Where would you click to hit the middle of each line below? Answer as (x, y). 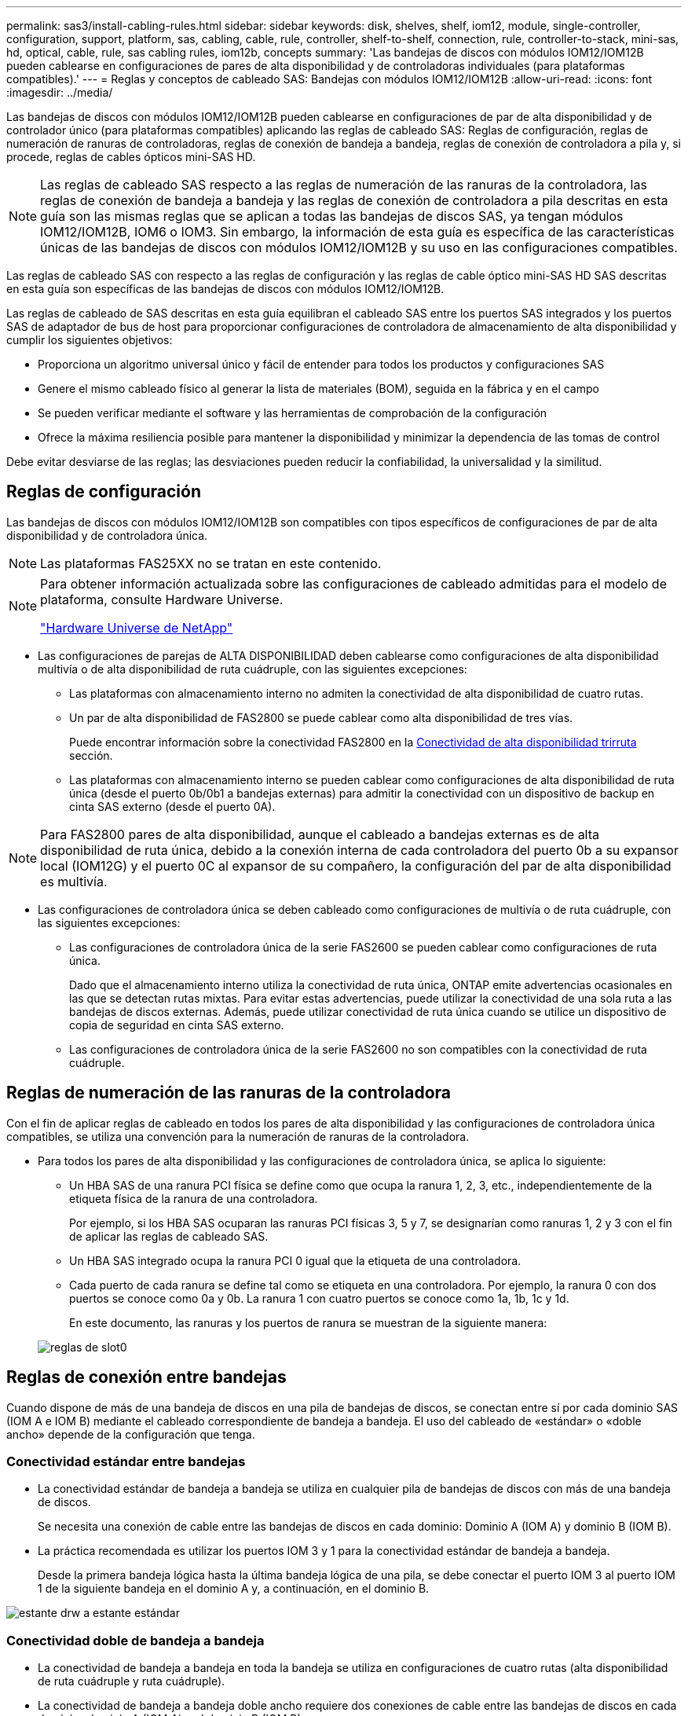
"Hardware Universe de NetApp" (137, 627)
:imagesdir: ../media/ (60, 92)
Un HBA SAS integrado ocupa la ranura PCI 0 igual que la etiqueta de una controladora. (295, 1260)
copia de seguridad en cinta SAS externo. (177, 1025)
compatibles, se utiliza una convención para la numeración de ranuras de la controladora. (238, 1136)
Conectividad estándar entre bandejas (126, 1461)
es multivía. (74, 881)
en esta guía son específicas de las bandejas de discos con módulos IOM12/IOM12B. (225, 289)
